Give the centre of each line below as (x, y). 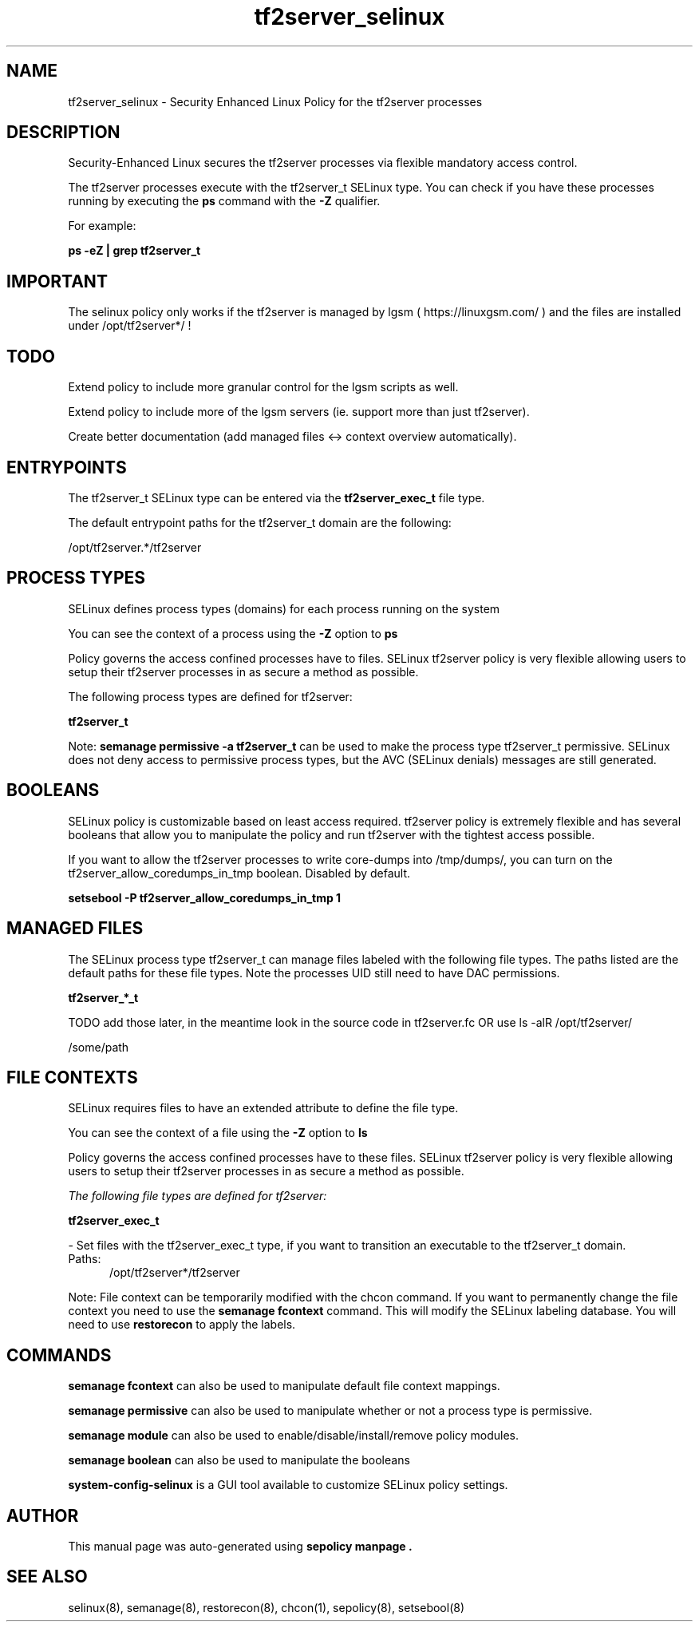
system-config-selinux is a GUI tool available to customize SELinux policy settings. (288, 1485)
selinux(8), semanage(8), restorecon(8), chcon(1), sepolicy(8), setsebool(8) (267, 1607)
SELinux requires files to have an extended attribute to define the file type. (263, 1108)
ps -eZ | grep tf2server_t (134, 251)
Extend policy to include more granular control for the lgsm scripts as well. (263, 387)
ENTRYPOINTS (67, 467)
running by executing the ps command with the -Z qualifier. (224, 201)
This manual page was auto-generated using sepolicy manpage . (240, 1547)
